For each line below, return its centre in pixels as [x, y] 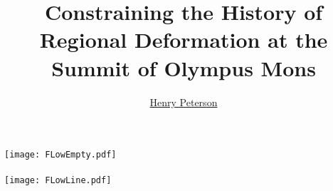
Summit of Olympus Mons [184, 67]
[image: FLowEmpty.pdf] [60, 155]
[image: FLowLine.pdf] [58, 181]
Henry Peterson [184, 102]
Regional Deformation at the [184, 40]
